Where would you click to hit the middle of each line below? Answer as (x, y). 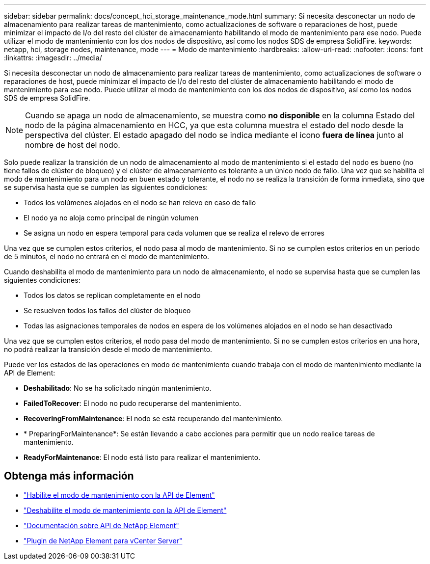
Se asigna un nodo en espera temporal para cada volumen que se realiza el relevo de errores (174, 233)
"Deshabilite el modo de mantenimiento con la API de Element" (125, 510)
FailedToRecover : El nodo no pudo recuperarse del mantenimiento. (133, 403)
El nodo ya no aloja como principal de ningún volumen (111, 218)
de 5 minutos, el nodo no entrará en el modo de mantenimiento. (107, 256)
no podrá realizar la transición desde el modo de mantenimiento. (108, 349)
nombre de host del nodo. (73, 145)
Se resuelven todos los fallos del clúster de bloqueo (107, 310)
